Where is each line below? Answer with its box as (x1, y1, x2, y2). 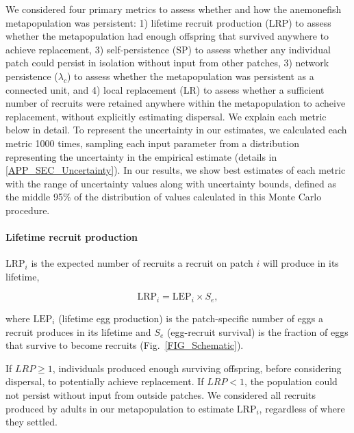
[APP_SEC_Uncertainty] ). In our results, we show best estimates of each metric (5, 163, 346, 177)
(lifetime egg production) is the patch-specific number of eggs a (58, 311, 323, 325)
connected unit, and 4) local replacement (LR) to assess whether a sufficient (5, 82, 325, 96)
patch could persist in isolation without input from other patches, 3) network (5, 55, 329, 70)
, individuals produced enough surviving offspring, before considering (52, 360, 342, 375)
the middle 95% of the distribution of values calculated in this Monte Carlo (5, 189, 322, 204)
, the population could (244, 374, 338, 389)
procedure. (5, 202, 50, 217)
